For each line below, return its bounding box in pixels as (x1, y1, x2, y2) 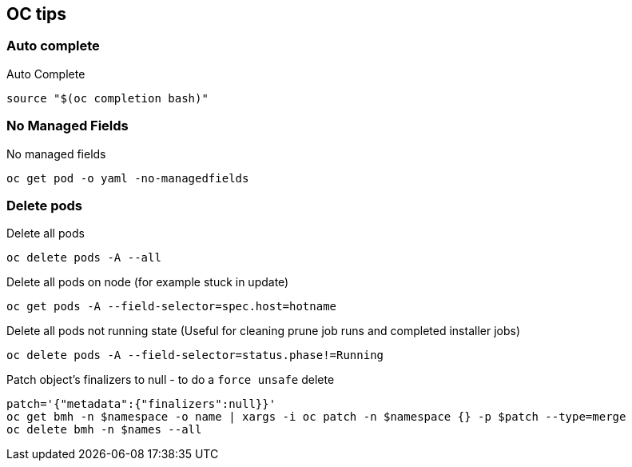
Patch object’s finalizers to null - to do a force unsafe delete (6, 373, 335, 387)
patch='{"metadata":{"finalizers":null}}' (6, 397, 276, 411)
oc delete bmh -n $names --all (6, 423, 202, 437)
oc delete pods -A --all (6, 251, 161, 265)
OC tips (6, 4, 67, 24)
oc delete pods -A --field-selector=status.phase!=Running (6, 349, 384, 362)
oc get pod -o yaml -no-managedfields (6, 171, 249, 185)
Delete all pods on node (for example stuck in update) (6, 275, 289, 289)
